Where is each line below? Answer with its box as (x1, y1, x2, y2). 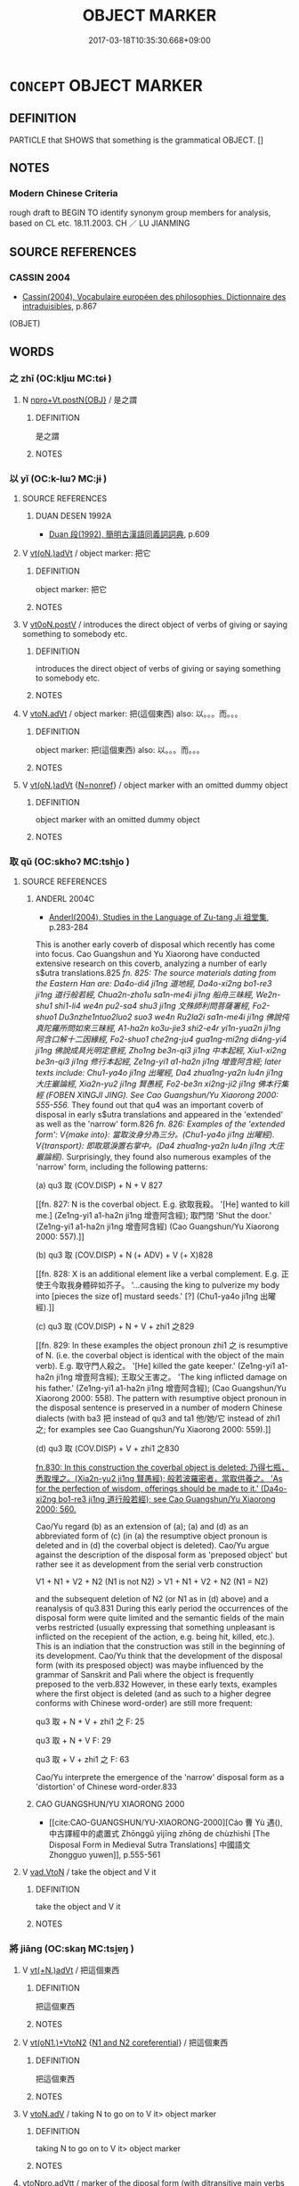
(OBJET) (9, 318, 41, 329)
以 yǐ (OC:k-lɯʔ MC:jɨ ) (9, 472, 108, 484)
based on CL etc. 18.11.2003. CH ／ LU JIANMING (9, 218, 190, 228)
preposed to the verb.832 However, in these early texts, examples (35, 1679, 278, 1690)
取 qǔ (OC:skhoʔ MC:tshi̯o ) (9, 855, 131, 868)
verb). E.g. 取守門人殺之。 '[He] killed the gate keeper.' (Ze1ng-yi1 (35, 1361, 276, 1372)
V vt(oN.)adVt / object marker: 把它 (21, 548, 151, 558)
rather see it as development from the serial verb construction (35, 1559, 263, 1570)
